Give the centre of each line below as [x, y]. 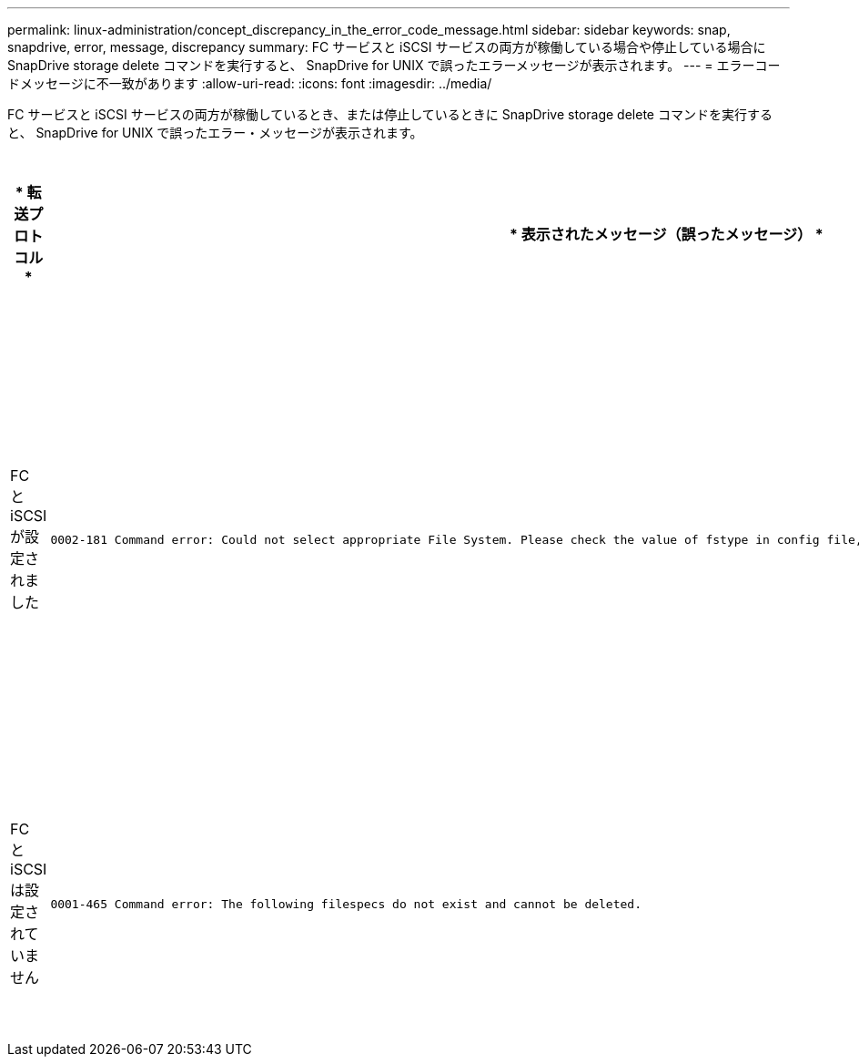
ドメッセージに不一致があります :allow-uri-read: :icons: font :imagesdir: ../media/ [250, 83]
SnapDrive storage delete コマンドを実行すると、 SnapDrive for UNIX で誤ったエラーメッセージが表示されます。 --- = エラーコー [394, 65]
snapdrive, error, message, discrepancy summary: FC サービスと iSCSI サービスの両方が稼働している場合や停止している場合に [387, 47]
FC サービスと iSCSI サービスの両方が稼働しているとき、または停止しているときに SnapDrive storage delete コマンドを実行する [390, 114]
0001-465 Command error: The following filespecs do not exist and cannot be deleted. [346, 904]
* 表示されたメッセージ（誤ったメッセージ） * [666, 234]
